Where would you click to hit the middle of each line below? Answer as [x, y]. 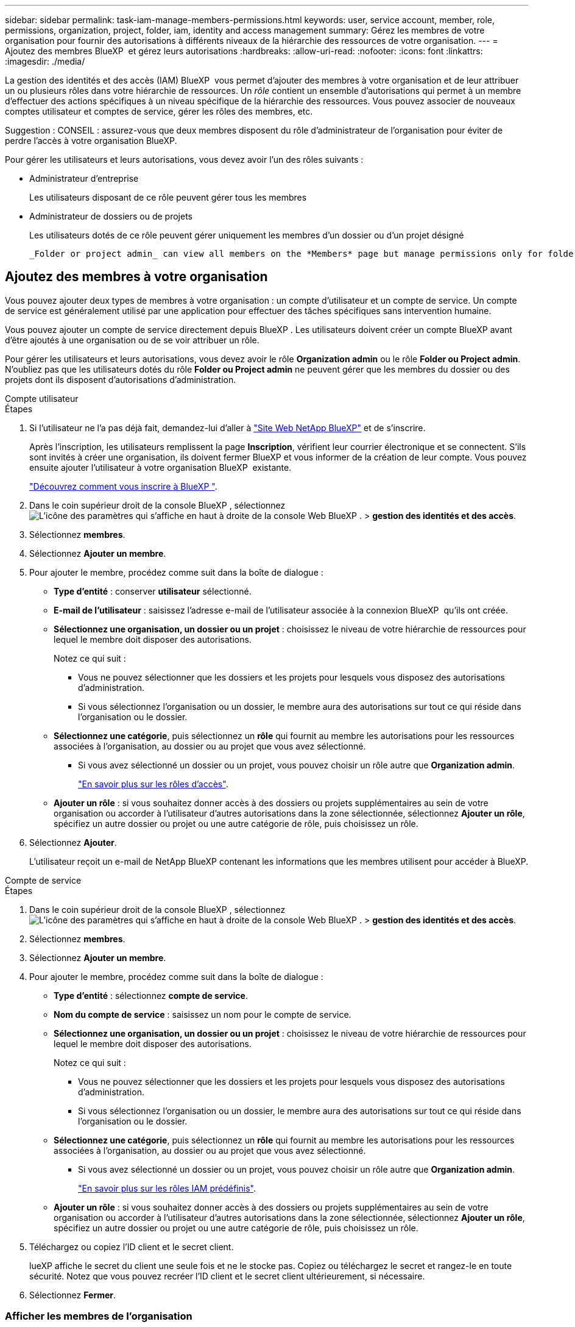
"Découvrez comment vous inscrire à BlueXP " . [123, 486]
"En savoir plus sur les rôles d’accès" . [153, 784]
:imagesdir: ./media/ [45, 61]
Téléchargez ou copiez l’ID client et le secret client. [132, 1247]
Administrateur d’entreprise [84, 178]
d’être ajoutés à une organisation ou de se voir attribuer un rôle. [132, 340]
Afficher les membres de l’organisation [99, 1316]
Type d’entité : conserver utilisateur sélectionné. [153, 591]
